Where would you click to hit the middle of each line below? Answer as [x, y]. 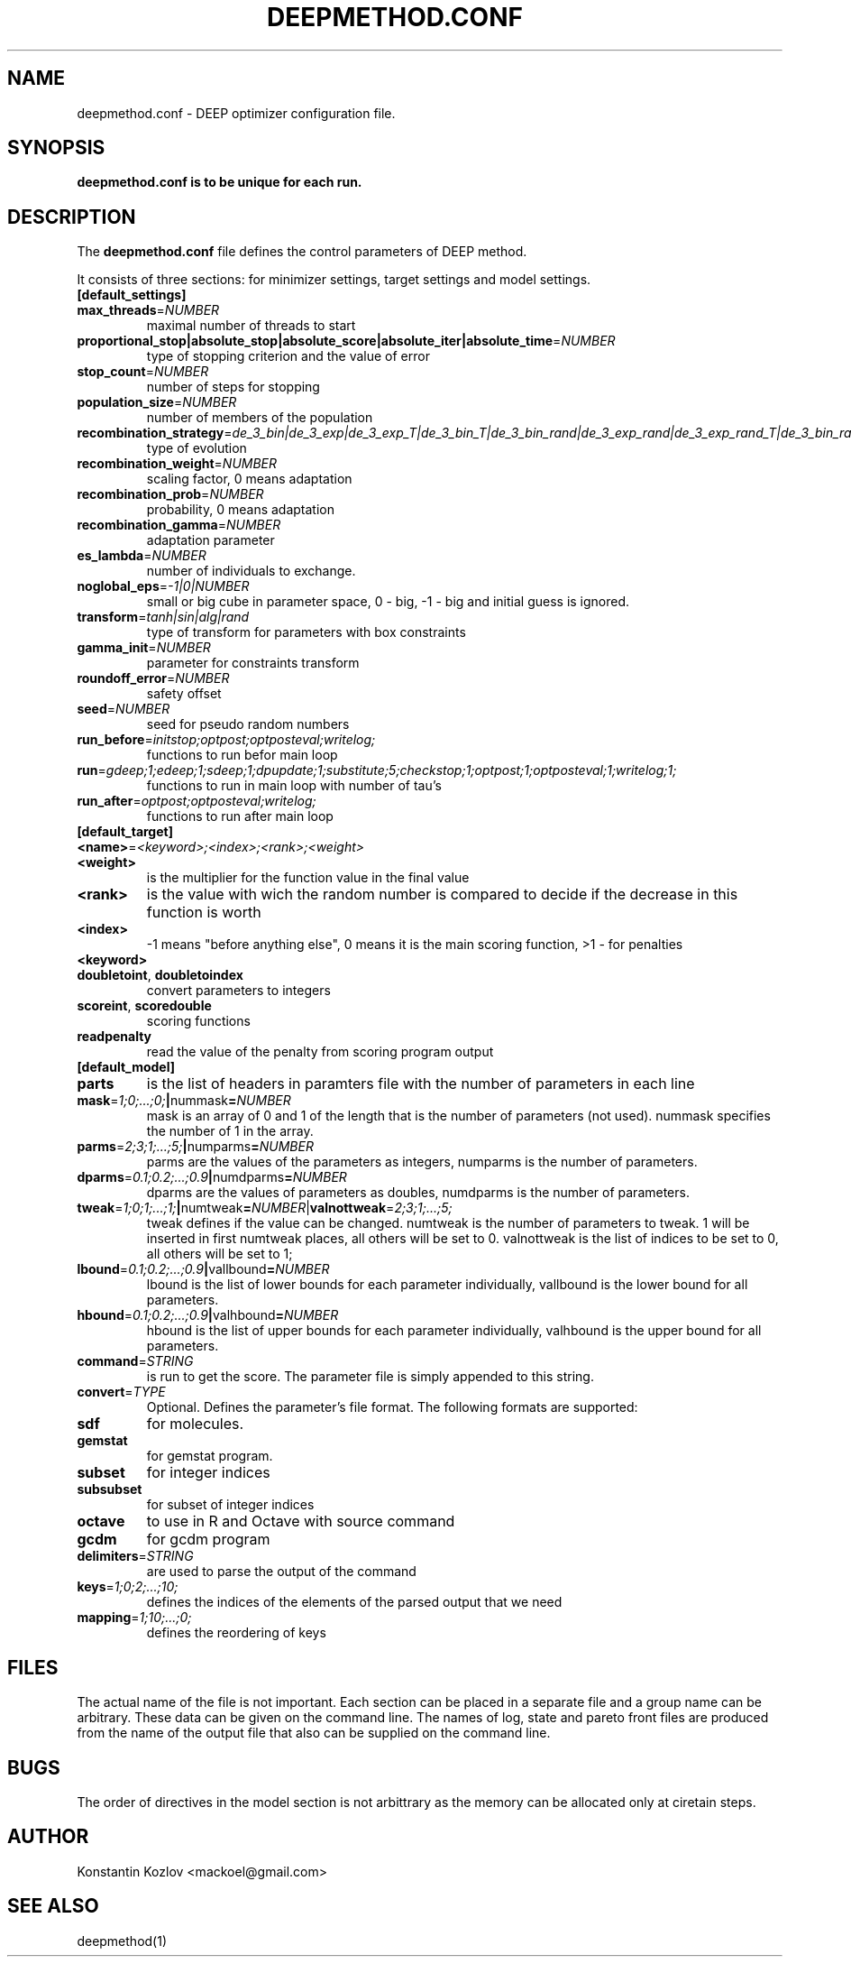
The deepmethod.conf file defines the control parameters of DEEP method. [302, 252]
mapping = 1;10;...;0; [134, 1618]
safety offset [184, 694]
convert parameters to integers [238, 991]
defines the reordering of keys [236, 1633]
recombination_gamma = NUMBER [179, 525]
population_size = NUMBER [157, 402]
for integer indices [208, 1473]
